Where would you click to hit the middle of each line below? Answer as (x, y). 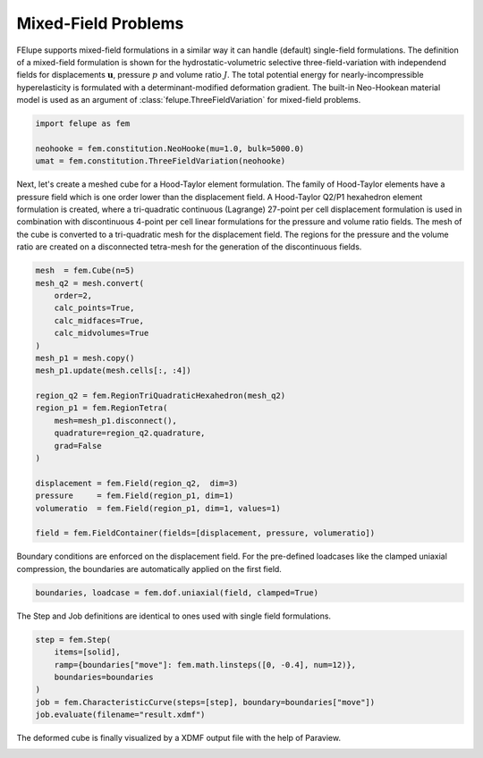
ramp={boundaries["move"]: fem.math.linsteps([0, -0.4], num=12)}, (205, 665)
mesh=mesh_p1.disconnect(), (116, 421)
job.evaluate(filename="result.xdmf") (120, 715)
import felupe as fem (83, 124)
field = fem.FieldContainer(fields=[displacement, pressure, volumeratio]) (205, 533)
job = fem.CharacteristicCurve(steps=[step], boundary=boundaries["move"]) (205, 702)
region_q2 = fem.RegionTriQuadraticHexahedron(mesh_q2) (161, 396)
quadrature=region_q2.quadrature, (130, 433)
